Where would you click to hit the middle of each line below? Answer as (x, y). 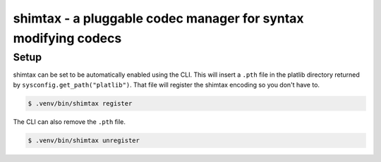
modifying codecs (67, 38)
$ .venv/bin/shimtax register (80, 103)
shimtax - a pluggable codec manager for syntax (158, 18)
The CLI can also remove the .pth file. (69, 122)
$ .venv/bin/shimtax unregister (84, 140)
